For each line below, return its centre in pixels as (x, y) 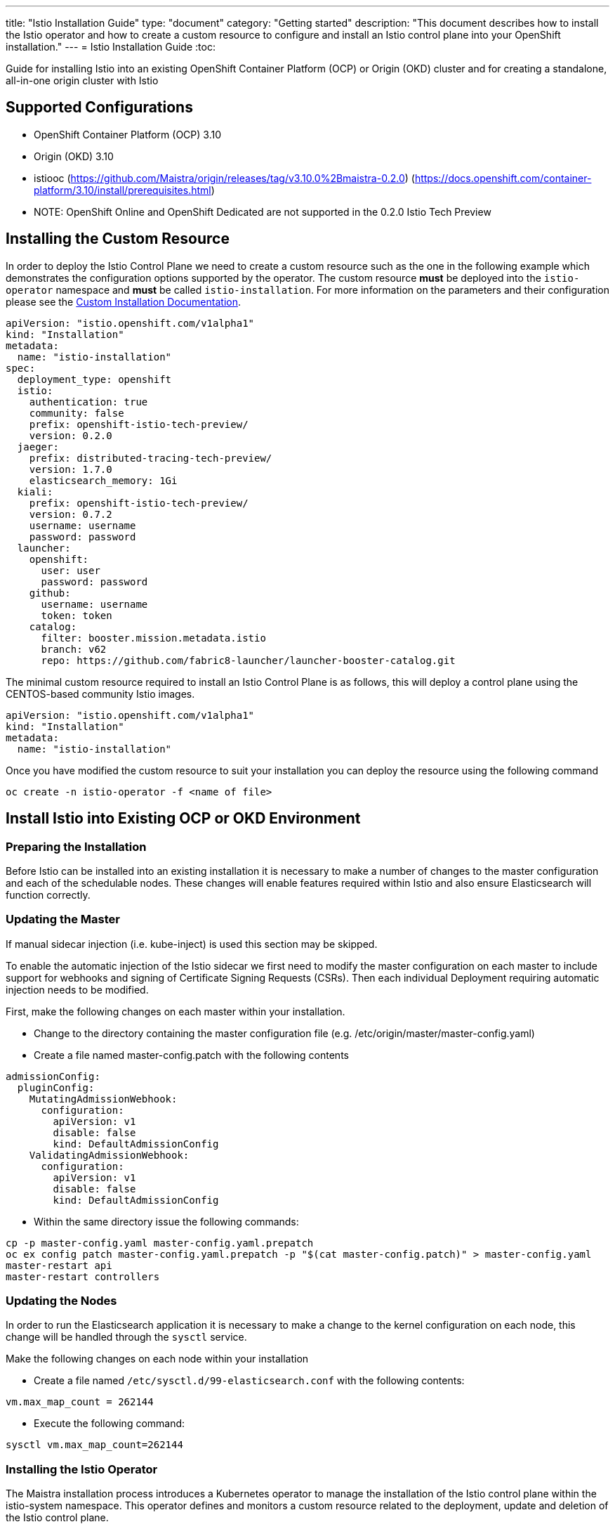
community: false (77, 413)
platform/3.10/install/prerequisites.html (123, 190)
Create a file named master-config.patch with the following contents (191, 1055)
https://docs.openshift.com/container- (503, 178)
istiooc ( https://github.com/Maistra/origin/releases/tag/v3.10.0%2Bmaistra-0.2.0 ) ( (224, 178)
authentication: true (88, 402)
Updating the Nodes (61, 1301)
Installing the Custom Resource (118, 239)
